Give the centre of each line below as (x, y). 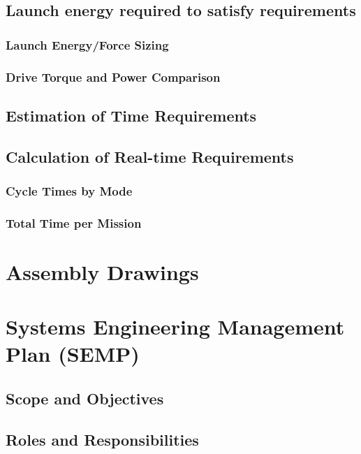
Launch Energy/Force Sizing (87, 44)
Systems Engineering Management (175, 327)
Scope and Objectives (85, 398)
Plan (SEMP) (73, 354)
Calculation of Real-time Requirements (150, 156)
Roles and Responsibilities (102, 439)
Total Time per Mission (74, 222)
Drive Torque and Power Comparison (113, 76)
